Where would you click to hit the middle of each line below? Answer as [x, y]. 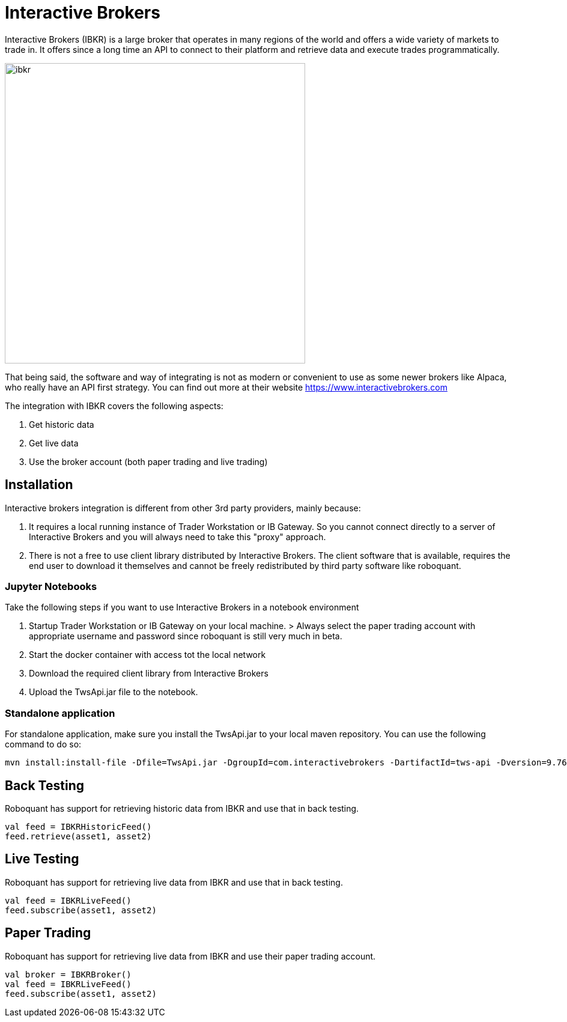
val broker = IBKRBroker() [68, 974]
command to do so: [43, 744]
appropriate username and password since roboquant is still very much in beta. [186, 636]
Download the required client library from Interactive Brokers [149, 674]
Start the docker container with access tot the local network [147, 655]
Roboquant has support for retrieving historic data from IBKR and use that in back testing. [182, 808]
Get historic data [62, 424]
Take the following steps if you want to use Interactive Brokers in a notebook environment [182, 607]
